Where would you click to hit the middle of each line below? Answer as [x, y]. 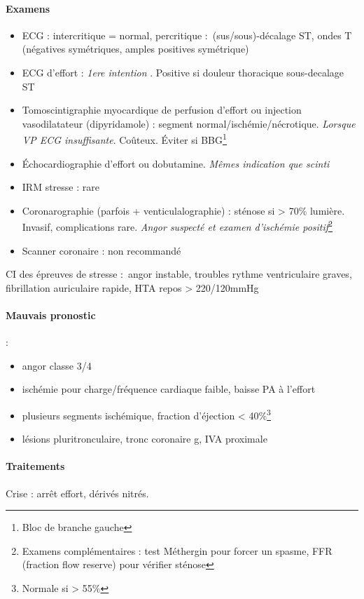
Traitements [35, 466]
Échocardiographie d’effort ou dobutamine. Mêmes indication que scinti [176, 163]
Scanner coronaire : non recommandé [101, 250]
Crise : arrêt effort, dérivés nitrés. [77, 493]
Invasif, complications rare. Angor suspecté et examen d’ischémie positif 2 [177, 226]
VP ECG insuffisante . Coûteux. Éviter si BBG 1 [124, 139]
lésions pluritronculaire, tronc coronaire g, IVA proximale [145, 439]
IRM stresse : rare [61, 187]
